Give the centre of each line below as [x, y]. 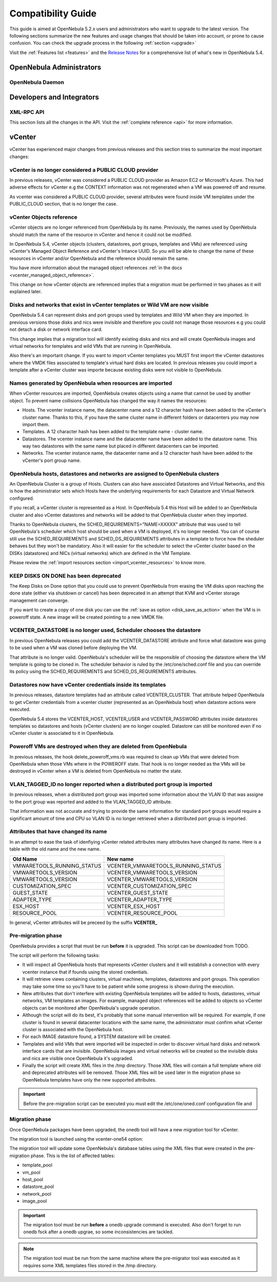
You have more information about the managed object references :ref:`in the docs [96, 268]
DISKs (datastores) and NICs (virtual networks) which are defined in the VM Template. [101, 553]
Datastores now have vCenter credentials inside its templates [88, 685]
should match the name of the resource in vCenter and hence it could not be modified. [101, 234]
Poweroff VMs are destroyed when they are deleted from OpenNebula [98, 747]
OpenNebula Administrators [55, 67]
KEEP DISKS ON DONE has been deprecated [65, 575]
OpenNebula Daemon [37, 82]
